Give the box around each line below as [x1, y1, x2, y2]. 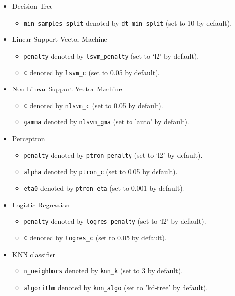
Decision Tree [12, 1, 53, 11]
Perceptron [12, 133, 45, 144]
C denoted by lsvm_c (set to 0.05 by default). [24, 67, 160, 77]
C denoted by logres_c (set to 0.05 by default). [24, 232, 167, 242]
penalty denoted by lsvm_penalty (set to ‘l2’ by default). [24, 50, 199, 60]
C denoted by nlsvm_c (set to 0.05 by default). [24, 100, 163, 110]
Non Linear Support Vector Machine [12, 84, 122, 94]
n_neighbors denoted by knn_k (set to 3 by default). [24, 266, 183, 276]
